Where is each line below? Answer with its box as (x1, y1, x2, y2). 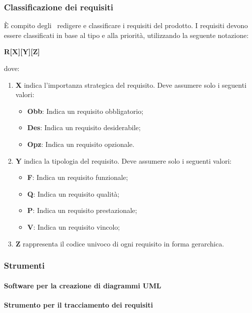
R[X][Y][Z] (4, 46, 40, 57)
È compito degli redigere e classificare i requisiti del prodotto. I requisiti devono (4, 20, 248, 31)
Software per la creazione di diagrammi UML (4, 280, 161, 290)
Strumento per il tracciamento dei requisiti (4, 299, 153, 310)
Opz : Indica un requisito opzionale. (27, 139, 134, 149)
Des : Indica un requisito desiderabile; (27, 122, 141, 133)
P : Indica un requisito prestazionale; (27, 205, 137, 215)
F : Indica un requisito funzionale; (27, 172, 128, 182)
